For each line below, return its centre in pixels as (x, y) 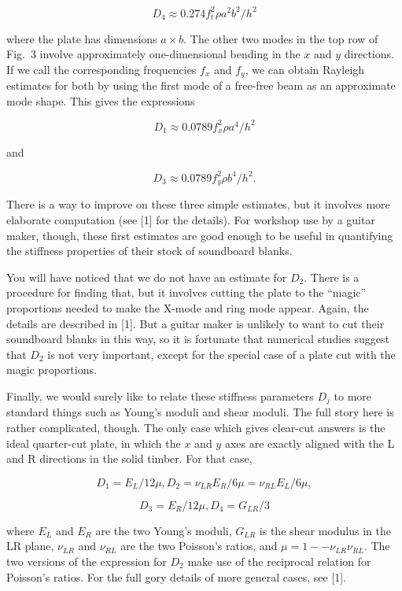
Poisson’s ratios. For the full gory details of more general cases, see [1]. (177, 576)
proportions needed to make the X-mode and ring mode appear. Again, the (188, 307)
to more (353, 395)
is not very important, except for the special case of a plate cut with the (221, 354)
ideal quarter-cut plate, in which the (94, 443)
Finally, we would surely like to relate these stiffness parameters (160, 395)
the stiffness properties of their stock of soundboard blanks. (149, 251)
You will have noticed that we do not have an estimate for (147, 277)
